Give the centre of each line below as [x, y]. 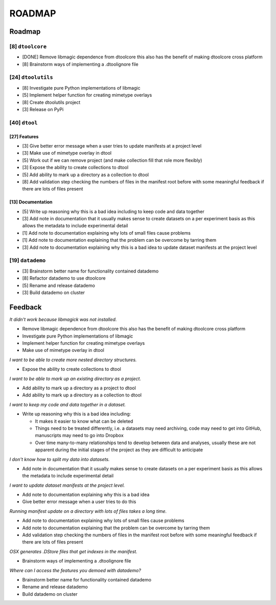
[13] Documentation [31, 202]
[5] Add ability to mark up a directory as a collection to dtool [86, 175]
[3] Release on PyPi [43, 110]
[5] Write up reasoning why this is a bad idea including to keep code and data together [113, 211]
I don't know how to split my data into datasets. [60, 459]
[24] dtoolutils [31, 77]
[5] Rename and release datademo [59, 285]
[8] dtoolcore [28, 46]
